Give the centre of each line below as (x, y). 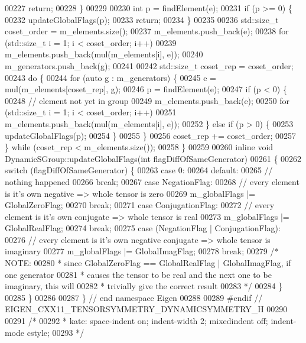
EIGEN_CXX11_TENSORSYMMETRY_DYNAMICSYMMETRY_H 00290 (146, 309)
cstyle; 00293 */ (56, 332)
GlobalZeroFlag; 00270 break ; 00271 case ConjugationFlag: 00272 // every (140, 205)
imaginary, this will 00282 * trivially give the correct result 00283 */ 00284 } (144, 286)
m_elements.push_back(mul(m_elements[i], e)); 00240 (104, 54)
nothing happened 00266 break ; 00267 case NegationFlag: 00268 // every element (152, 181)
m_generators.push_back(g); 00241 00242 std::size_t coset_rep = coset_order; (149, 65)
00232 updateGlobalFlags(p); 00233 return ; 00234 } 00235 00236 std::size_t (142, 19)
